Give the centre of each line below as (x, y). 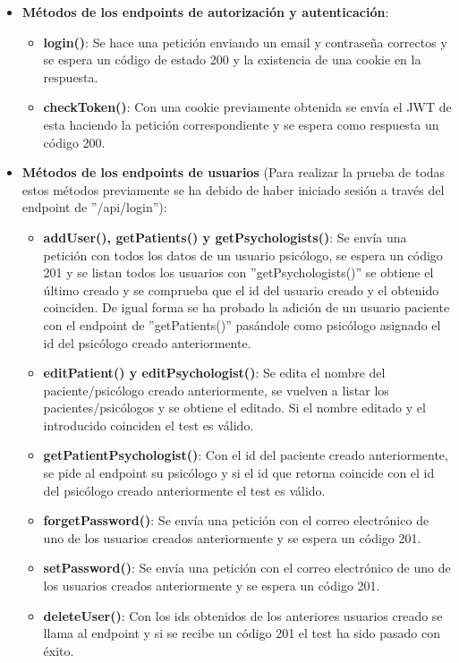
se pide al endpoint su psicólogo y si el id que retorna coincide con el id (239, 473)
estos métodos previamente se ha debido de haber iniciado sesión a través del (233, 189)
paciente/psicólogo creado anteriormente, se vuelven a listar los (216, 390)
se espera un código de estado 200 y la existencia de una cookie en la (232, 59)
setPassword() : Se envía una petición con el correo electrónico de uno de (247, 568)
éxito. (59, 650)
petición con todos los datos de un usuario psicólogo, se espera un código (243, 255)
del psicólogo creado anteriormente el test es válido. (184, 490)
